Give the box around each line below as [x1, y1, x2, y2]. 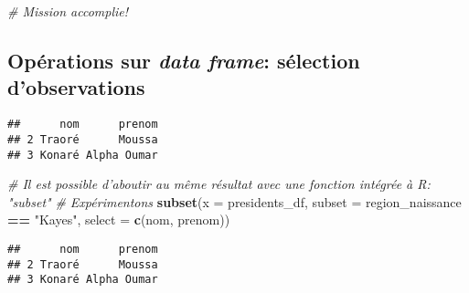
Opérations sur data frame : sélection [7, 46, 360, 74]
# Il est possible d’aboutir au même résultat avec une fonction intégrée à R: [7, 174, 431, 194]
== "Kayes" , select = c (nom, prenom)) [7, 210, 230, 229]
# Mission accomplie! [7, 2, 129, 20]
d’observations [7, 73, 145, 101]
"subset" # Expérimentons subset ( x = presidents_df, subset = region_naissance [7, 192, 462, 211]
